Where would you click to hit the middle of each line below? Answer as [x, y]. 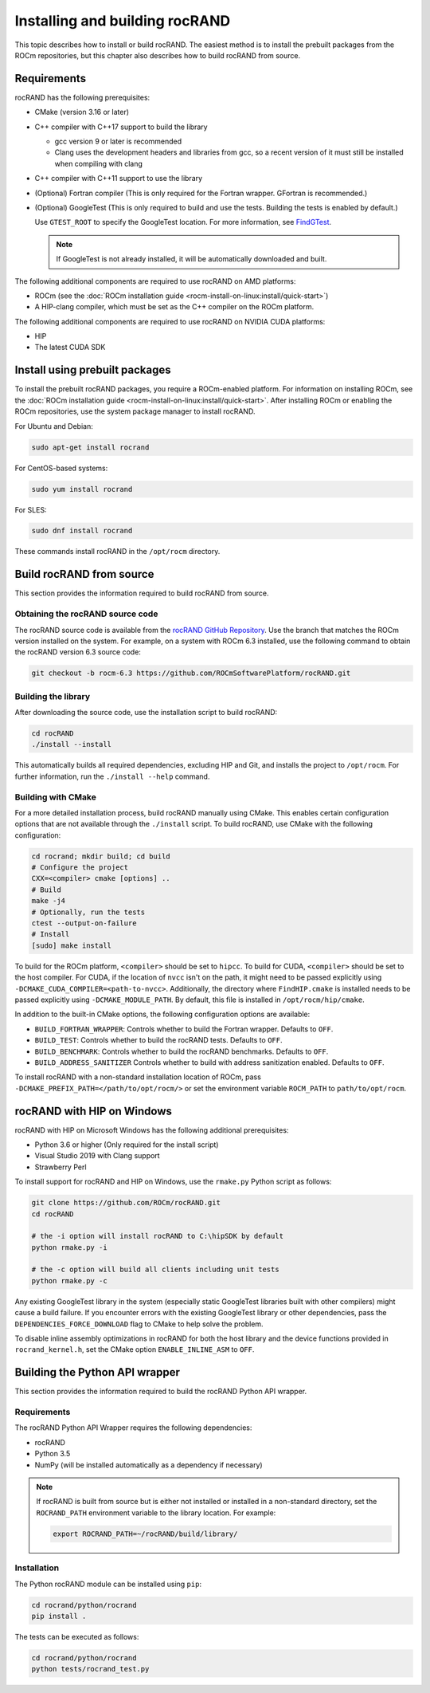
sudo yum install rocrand [82, 489]
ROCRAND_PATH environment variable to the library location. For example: [156, 1512]
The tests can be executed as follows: [77, 1636]
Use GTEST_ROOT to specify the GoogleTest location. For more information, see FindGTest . [183, 222]
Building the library [53, 696]
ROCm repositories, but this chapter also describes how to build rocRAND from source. [158, 55]
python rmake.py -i [69, 1247]
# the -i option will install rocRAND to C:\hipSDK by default [158, 1236]
